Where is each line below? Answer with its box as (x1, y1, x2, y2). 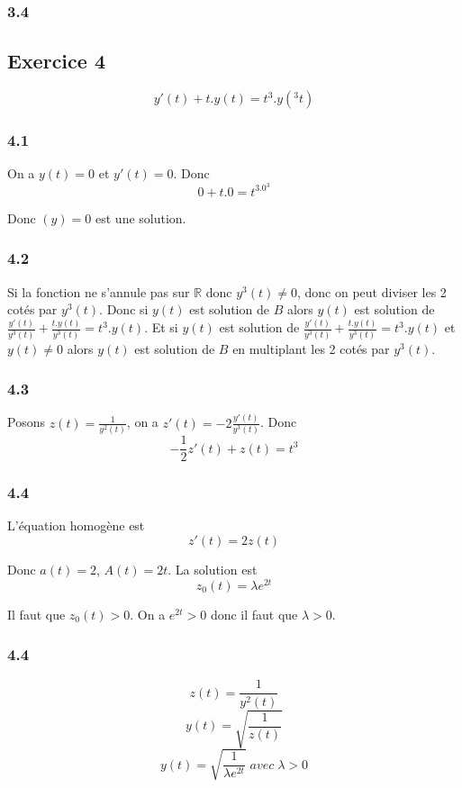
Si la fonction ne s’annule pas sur (7, 282, 190, 301)
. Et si (144, 318, 178, 337)
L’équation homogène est (7, 516, 145, 535)
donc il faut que (210, 604, 298, 623)
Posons (7, 412, 45, 431)
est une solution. (95, 208, 186, 227)
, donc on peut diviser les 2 (296, 282, 447, 301)
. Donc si (99, 300, 149, 319)
